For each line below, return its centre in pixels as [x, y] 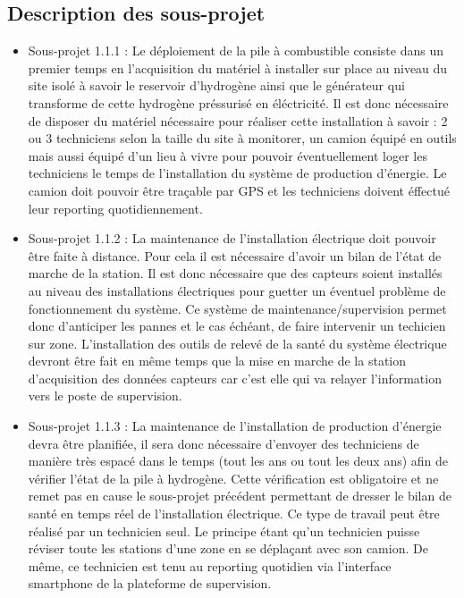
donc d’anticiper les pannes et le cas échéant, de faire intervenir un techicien [237, 326]
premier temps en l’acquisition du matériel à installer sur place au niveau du [238, 67]
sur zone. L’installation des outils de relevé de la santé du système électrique [237, 343]
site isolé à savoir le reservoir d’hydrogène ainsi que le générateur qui [216, 85]
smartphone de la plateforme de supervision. [150, 583]
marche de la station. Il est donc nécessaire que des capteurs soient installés [235, 273]
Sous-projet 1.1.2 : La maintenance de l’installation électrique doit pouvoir [232, 238]
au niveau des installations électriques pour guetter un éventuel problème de [237, 290]
